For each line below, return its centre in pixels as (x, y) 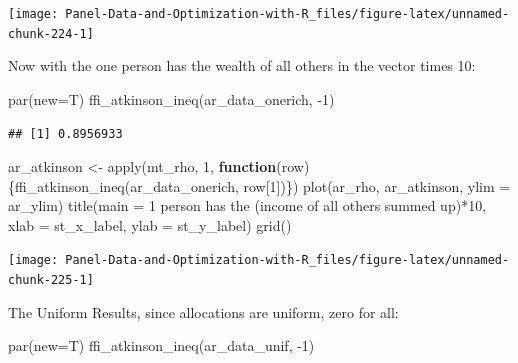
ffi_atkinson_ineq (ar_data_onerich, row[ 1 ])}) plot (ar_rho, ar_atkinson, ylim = (263, 185)
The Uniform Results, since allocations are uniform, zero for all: (203, 311)
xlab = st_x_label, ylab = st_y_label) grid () (150, 224)
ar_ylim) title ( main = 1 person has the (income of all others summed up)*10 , (247, 205)
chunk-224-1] (51, 33)
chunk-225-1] (51, 280)
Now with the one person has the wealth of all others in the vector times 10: (242, 65)
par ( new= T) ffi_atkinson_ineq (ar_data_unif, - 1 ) (161, 345)
